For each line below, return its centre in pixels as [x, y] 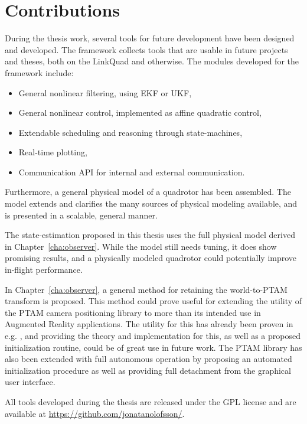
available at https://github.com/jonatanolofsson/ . [95, 413]
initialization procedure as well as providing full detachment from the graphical [148, 370]
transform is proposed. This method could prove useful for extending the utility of [153, 301]
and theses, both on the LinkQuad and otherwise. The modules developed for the [152, 61]
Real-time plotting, [53, 152]
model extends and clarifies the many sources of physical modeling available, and [151, 203]
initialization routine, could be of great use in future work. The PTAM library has [153, 347]
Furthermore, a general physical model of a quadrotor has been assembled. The [148, 192]
